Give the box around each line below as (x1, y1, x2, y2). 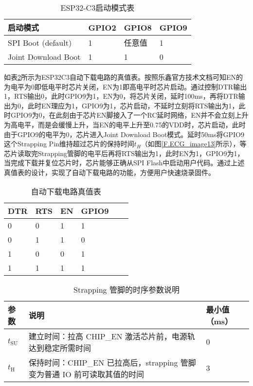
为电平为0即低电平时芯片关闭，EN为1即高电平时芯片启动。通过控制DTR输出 (4, 81, 247, 91)
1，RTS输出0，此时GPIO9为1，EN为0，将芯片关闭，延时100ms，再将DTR (4, 91, 238, 101)
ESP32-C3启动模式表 (60, 2, 135, 13)
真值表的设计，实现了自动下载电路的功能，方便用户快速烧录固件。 (4, 167, 215, 177)
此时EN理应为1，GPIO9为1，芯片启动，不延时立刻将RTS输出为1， (27, 100, 239, 110)
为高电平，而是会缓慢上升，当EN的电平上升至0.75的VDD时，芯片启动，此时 (4, 119, 246, 129)
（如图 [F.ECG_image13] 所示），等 (141, 139, 247, 149)
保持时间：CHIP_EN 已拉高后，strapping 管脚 (29, 356, 196, 368)
